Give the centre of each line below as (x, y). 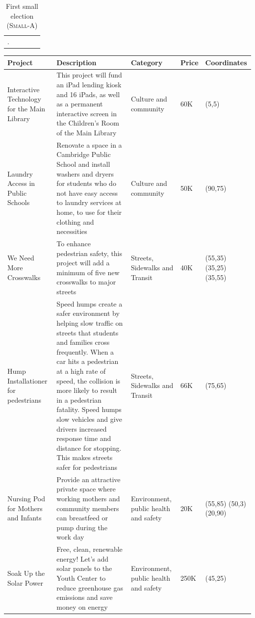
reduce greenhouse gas (90, 587)
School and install (83, 164)
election (22, 15)
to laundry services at (89, 202)
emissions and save (85, 597)
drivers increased (82, 428)
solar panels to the (84, 568)
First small (22, 6)
